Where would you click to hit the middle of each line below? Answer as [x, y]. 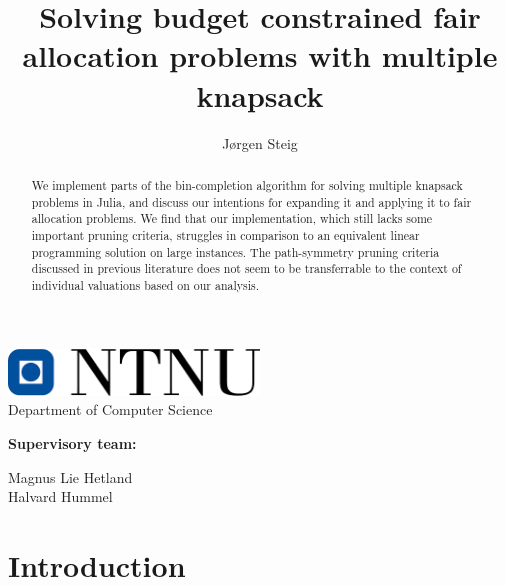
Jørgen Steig [260, 142]
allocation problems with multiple [260, 55]
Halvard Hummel [60, 496]
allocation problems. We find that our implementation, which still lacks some [232, 218]
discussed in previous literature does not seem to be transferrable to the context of [246, 268]
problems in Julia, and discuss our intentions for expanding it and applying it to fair [251, 201]
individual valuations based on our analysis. [145, 284]
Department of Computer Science [110, 409]
